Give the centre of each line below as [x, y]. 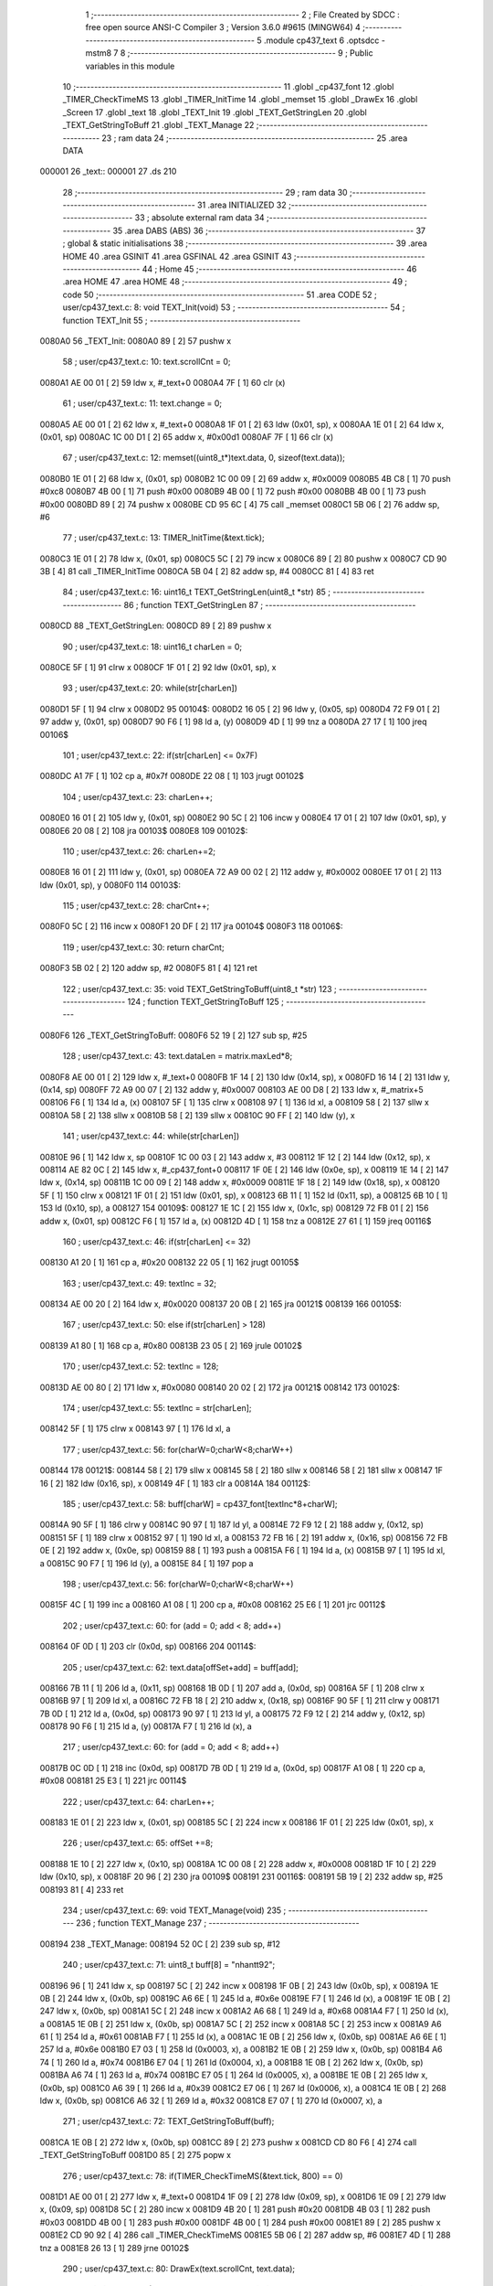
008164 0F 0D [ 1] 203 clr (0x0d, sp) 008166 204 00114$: [148, 1647]
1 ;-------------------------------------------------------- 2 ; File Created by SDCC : [243, 15]
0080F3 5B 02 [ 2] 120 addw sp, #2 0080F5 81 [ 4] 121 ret [148, 968]
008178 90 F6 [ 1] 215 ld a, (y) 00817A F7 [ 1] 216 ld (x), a [146, 1726]
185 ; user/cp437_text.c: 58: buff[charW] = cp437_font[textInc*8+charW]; [200, 1503]
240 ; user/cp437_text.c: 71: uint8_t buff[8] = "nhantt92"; [169, 1965]
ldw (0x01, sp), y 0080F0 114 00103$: [110, 885]
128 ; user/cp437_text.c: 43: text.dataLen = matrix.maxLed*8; [178, 1056]
